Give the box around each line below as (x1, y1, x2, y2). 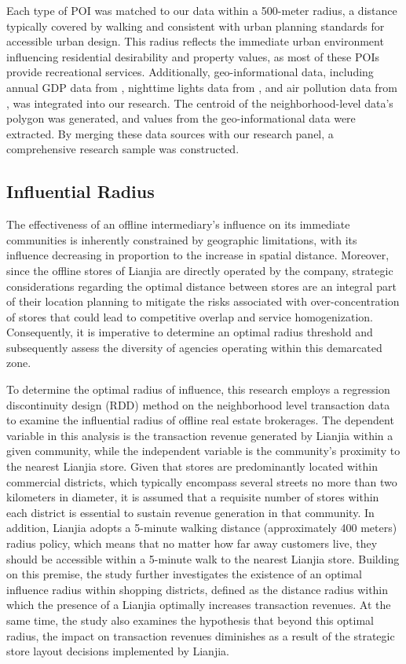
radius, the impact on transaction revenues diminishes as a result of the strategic (6, 627, 395, 644)
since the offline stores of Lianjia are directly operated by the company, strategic (6, 262, 393, 278)
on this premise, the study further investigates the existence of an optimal (6, 566, 362, 582)
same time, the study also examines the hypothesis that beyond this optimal (6, 611, 374, 628)
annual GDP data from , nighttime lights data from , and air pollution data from (6, 79, 397, 95)
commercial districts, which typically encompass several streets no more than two (6, 473, 397, 490)
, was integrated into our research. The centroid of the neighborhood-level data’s (6, 94, 393, 111)
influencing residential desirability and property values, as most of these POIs (6, 48, 379, 64)
